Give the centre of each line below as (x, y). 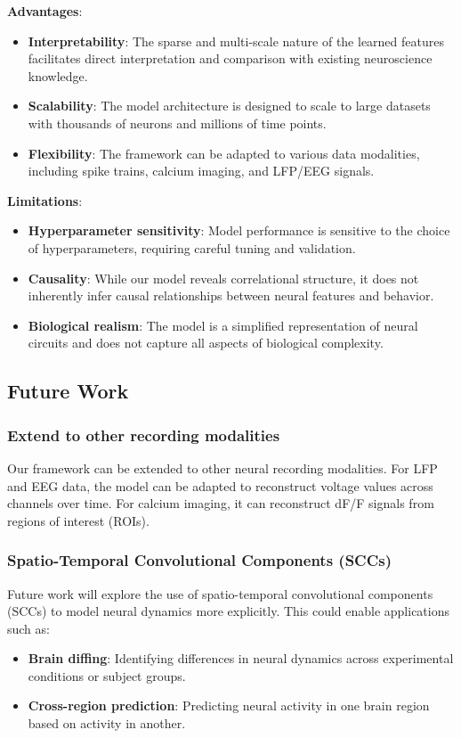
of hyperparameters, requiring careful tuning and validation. (192, 247)
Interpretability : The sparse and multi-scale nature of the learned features (236, 41)
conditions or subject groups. (107, 675)
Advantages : (45, 11)
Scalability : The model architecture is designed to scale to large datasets (229, 106)
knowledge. (58, 75)
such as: (28, 628)
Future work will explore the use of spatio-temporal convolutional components (220, 593)
